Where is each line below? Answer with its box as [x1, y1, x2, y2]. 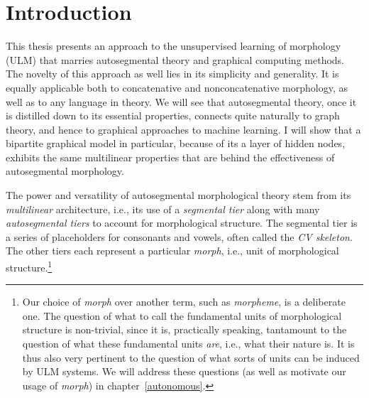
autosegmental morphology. [6, 163, 124, 178]
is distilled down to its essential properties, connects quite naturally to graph [6, 108, 340, 123]
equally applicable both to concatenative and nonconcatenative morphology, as [6, 80, 348, 95]
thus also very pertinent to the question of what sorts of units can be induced [22, 350, 360, 365]
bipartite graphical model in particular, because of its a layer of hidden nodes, [6, 136, 346, 151]
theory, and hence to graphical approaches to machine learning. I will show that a [6, 122, 361, 136]
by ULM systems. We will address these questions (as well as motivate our [22, 364, 346, 379]
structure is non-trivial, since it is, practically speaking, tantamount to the [22, 322, 347, 337]
